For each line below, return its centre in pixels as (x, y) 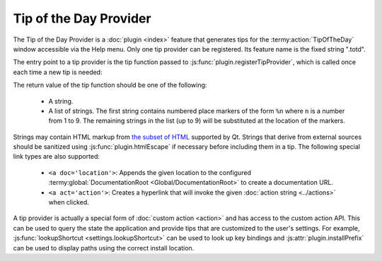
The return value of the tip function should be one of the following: (110, 85)
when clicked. (69, 202)
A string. (61, 101)
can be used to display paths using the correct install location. (104, 248)
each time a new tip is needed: (58, 72)
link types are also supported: (57, 157)
